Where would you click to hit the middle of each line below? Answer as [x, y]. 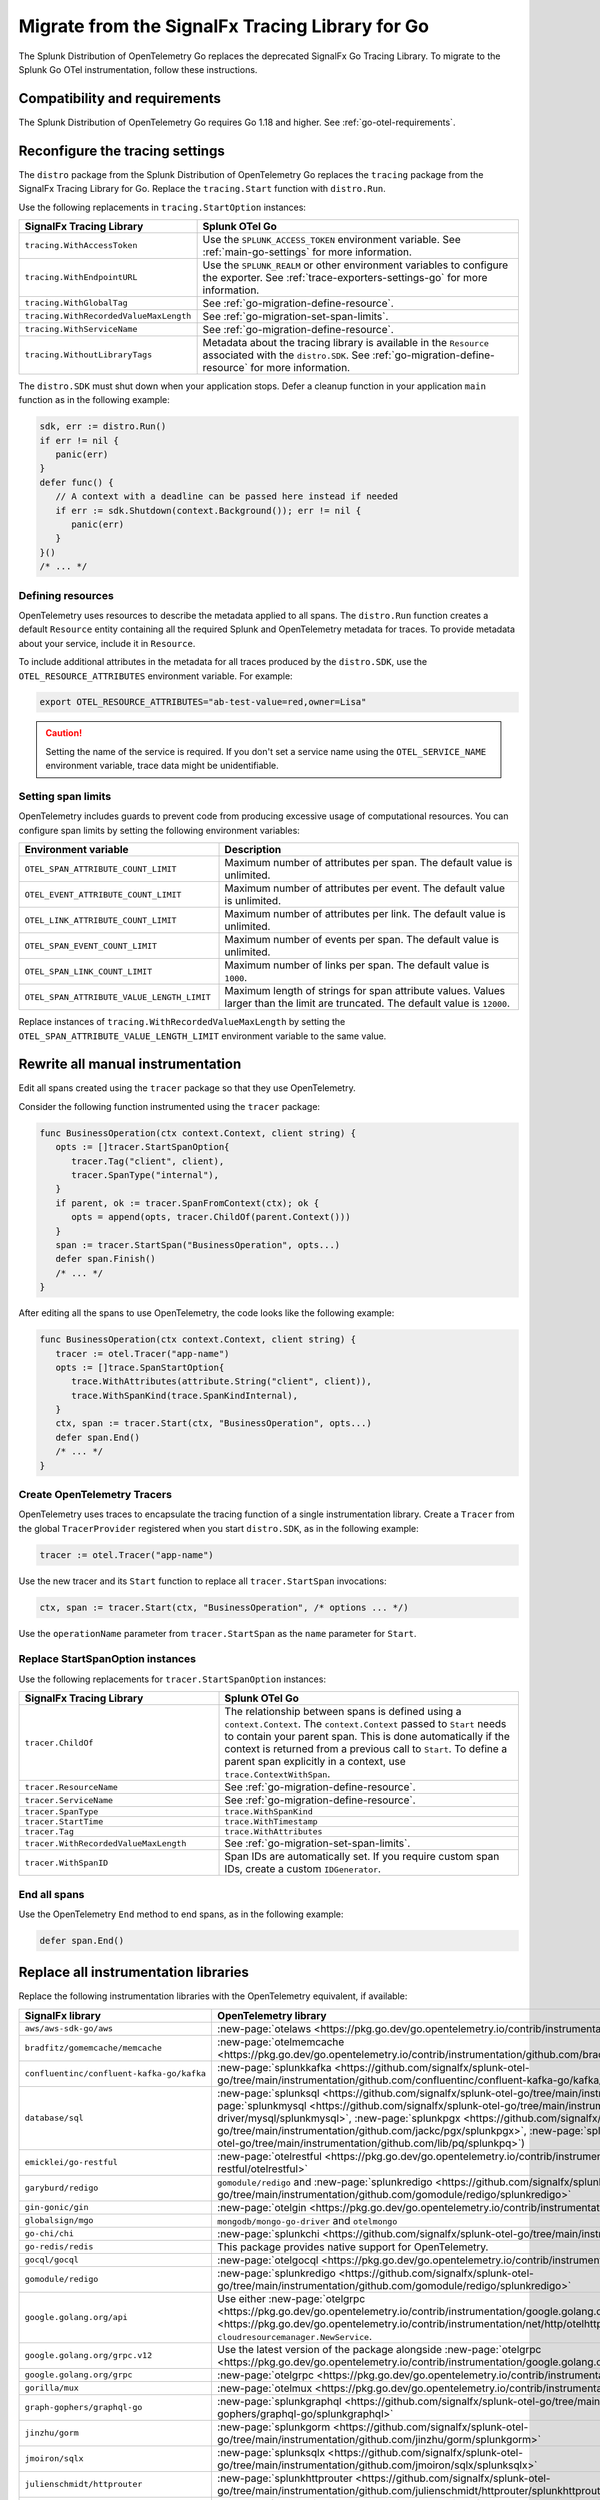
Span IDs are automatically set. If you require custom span [362, 1857]
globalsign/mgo [59, 2220]
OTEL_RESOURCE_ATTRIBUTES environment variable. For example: [156, 676]
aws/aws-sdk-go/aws [69, 2028]
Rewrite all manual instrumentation [130, 1064]
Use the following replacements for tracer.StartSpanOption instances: [172, 1679]
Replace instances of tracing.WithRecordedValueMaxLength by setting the [182, 1022]
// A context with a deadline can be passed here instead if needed [227, 496]
